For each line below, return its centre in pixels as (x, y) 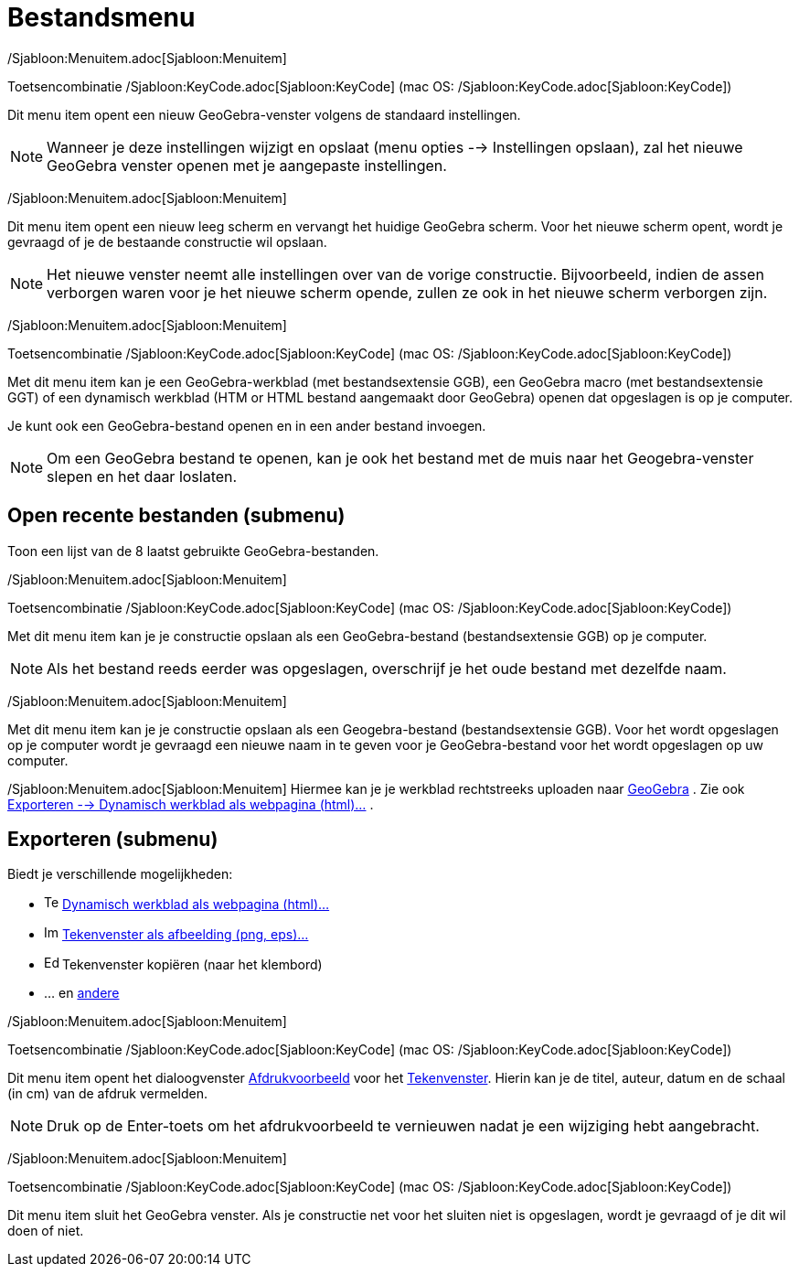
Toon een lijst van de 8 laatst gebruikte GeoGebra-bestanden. (193, 551)
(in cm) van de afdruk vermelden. (108, 1094)
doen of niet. (46, 1231)
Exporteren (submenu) (113, 840)
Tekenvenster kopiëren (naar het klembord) (192, 965)
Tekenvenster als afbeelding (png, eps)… (185, 935)
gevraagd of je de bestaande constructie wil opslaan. (167, 241)
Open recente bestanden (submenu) (176, 516)
